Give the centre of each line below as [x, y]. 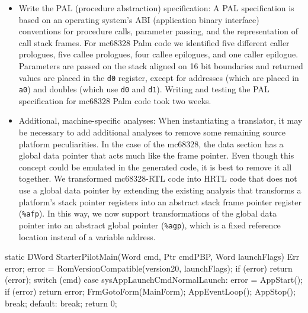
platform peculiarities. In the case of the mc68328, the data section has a [151, 143]
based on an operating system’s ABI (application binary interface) [139, 19]
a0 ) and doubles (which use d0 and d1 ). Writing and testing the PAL [144, 89]
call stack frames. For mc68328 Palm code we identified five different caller [154, 42]
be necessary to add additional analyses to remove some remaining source [152, 132]
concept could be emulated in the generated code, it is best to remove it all [155, 167]
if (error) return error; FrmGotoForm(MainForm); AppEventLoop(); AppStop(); [150, 291]
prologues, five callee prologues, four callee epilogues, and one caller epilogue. [158, 54]
